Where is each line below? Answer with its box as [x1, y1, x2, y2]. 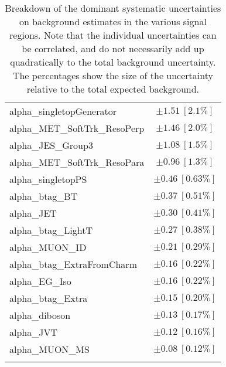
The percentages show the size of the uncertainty [12, 69, 213, 82]
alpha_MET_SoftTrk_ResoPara [9, 155, 145, 169]
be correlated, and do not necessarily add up [22, 42, 204, 55]
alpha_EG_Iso [9, 274, 71, 288]
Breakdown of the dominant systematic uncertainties [5, 1, 221, 15]
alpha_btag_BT [9, 189, 78, 203]
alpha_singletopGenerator [9, 104, 117, 118]
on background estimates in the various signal [19, 15, 207, 28]
